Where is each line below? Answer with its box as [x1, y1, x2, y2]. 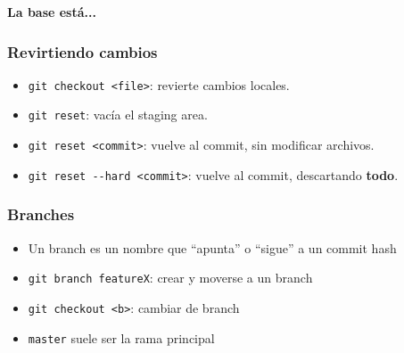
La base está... [7, 3, 96, 21]
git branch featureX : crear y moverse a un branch [28, 268, 313, 287]
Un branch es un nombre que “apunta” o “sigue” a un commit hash [28, 238, 397, 257]
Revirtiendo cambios [7, 40, 158, 62]
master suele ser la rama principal [28, 328, 215, 347]
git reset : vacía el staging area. [28, 105, 208, 124]
